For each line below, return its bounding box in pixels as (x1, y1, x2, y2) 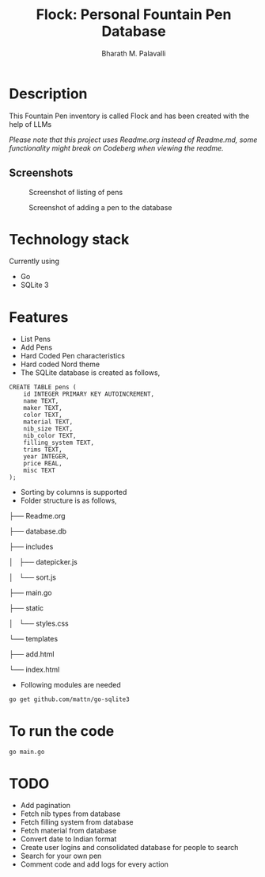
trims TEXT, (23, 446, 62, 454)
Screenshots (9, 167, 74, 180)
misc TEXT (23, 466, 56, 475)
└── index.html (9, 664, 60, 675)
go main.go (9, 748, 45, 756)
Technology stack (9, 230, 130, 248)
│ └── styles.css (9, 618, 70, 628)
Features (9, 308, 69, 326)
